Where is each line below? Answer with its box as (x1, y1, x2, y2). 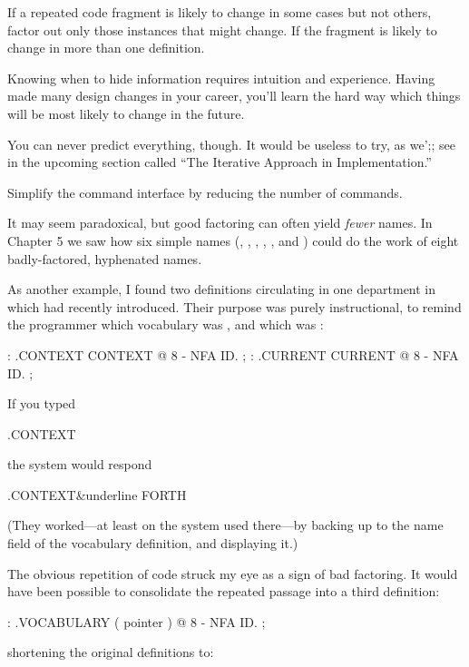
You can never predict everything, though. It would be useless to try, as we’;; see (7, 134, 456, 153)
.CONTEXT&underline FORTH (7, 485, 187, 504)
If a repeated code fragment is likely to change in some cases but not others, (7, 3, 432, 21)
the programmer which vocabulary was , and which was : (7, 315, 324, 334)
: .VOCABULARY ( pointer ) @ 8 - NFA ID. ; (7, 612, 266, 631)
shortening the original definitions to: (7, 642, 214, 662)
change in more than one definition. (7, 38, 205, 57)
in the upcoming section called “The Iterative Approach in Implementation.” (7, 152, 432, 172)
